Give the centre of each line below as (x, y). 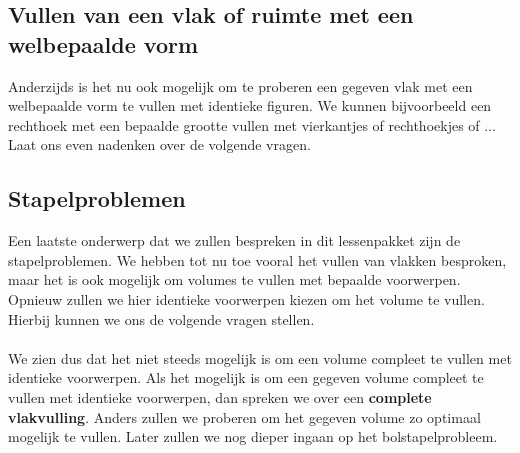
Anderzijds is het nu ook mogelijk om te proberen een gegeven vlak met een (240, 85)
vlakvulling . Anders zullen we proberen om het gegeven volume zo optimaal (244, 416)
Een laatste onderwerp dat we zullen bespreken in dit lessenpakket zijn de (234, 240)
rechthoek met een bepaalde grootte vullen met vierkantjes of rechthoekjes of (244, 124)
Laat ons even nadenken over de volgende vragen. (159, 144)
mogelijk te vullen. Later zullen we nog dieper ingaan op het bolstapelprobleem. (253, 436)
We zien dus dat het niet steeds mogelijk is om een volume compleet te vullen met (260, 357)
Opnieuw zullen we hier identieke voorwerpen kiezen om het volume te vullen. (246, 298)
